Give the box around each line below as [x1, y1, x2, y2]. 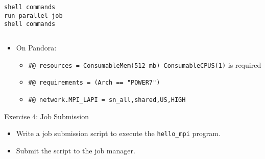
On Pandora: [16, 42, 57, 52]
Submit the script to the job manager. [16, 145, 135, 155]
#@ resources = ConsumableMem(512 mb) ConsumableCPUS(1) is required [28, 59, 261, 70]
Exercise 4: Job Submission [4, 111, 89, 121]
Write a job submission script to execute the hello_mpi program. [16, 128, 221, 139]
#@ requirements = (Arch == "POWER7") [28, 79, 160, 87]
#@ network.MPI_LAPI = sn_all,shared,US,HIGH [28, 96, 186, 103]
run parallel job [4, 12, 63, 19]
